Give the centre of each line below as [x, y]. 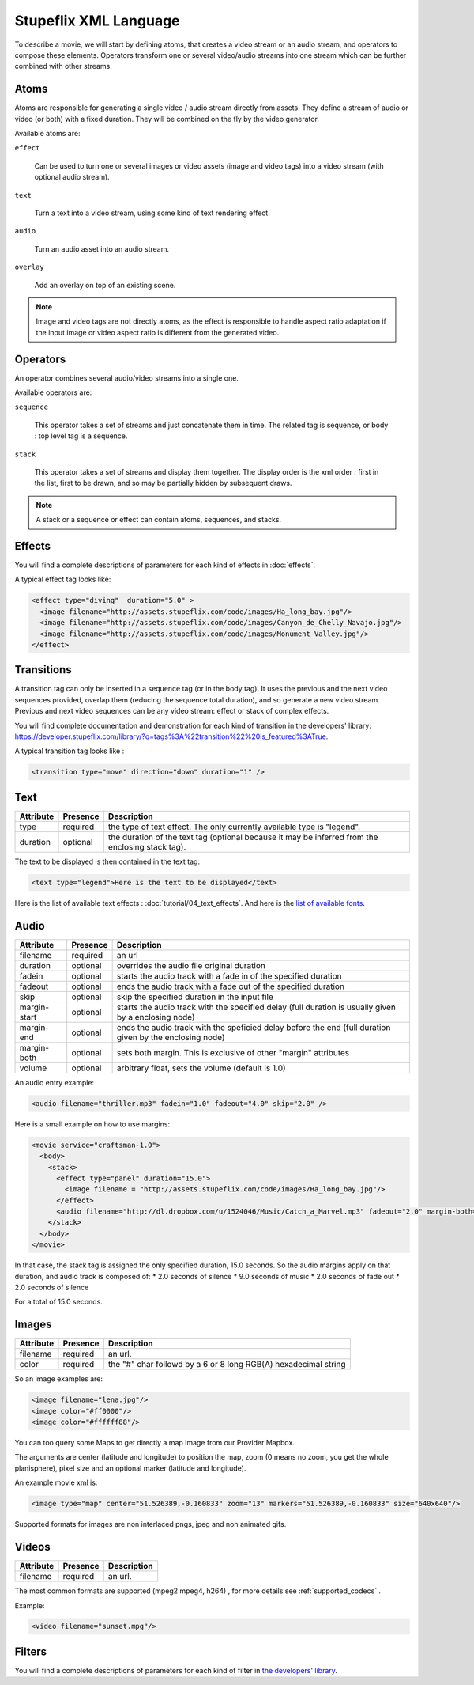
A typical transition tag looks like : [70, 751]
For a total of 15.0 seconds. [58, 1302]
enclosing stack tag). [147, 846]
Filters [31, 1651]
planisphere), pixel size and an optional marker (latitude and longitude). [130, 1468]
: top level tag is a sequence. [81, 436]
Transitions [43, 670]
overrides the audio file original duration [191, 965]
